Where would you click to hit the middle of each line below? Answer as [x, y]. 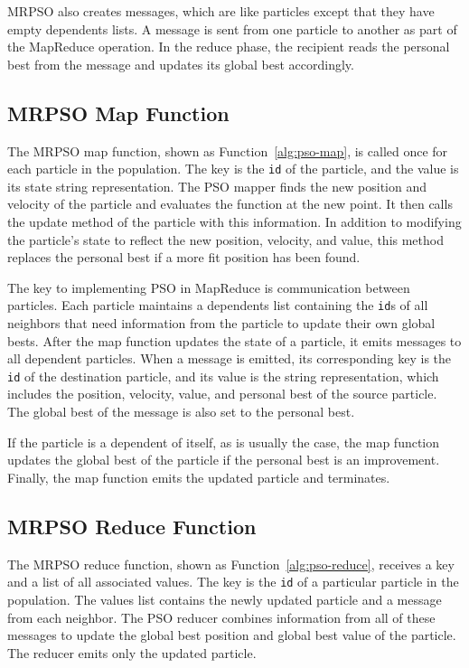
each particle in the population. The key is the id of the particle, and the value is [233, 169]
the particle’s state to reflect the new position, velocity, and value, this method [225, 239]
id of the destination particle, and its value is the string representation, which [223, 376]
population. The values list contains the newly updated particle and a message [225, 599]
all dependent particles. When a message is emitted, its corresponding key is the [230, 358]
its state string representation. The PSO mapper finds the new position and [217, 186]
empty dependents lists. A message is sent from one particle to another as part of [232, 28]
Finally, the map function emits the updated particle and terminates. [199, 477]
